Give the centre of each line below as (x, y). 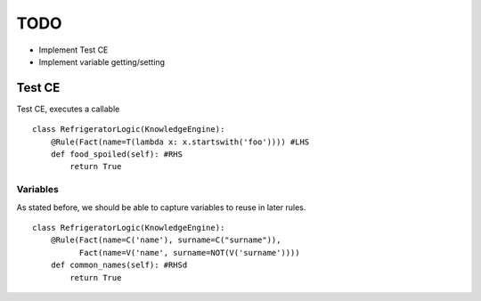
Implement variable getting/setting (102, 61)
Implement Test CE (73, 50)
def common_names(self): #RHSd (119, 265)
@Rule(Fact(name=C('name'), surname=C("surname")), (166, 240)
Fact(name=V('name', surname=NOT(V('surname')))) (189, 252)
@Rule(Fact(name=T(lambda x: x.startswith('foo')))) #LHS (180, 142)
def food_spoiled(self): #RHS (116, 155)
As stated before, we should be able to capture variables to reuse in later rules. (161, 207)
